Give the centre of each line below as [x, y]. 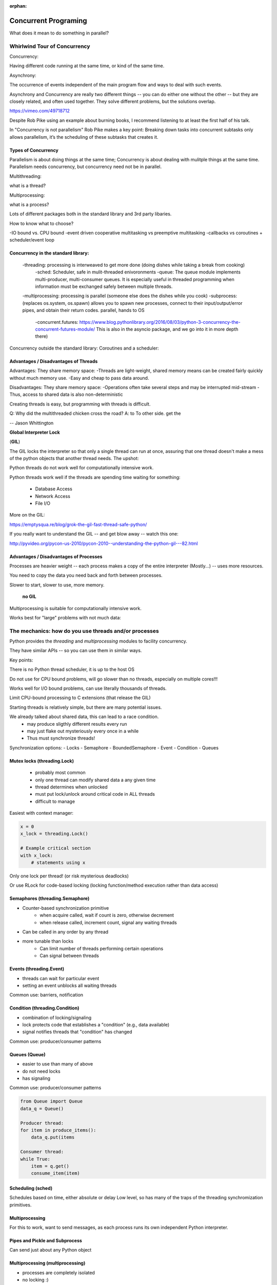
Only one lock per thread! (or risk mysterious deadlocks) [69, 876]
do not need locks [42, 1071]
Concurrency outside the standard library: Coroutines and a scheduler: [84, 348]
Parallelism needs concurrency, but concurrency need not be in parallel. [86, 167]
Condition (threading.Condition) [44, 1008]
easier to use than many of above [58, 1064]
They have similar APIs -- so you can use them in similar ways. [76, 651]
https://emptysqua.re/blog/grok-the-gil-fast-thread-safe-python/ [78, 524]
